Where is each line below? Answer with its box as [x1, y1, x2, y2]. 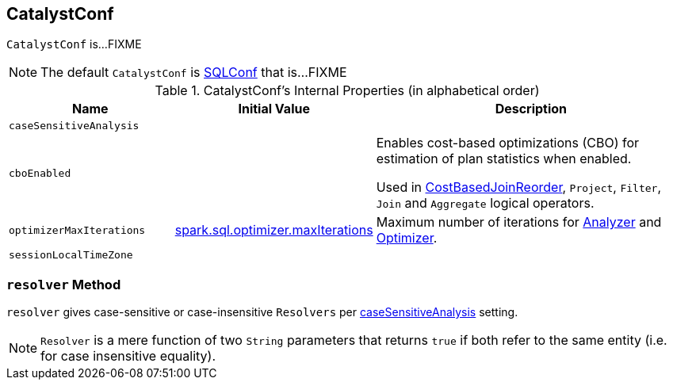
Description [495, 101, 568, 117]
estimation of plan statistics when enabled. [376, 151, 632, 167]
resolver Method [6, 276, 121, 292]
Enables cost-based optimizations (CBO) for [376, 135, 640, 151]
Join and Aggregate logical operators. [376, 195, 595, 212]
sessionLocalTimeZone [9, 249, 133, 262]
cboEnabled [9, 166, 71, 179]
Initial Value [238, 101, 310, 117]
